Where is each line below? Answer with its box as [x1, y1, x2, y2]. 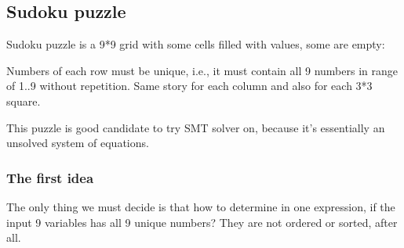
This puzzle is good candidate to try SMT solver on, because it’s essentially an [6, 119, 385, 135]
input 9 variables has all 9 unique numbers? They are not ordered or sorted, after [6, 214, 398, 230]
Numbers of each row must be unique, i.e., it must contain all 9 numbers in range [6, 62, 398, 78]
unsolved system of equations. [6, 135, 149, 151]
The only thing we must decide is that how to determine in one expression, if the [6, 198, 395, 214]
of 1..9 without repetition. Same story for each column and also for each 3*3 [6, 77, 373, 94]
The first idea [6, 167, 94, 187]
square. [6, 92, 41, 109]
